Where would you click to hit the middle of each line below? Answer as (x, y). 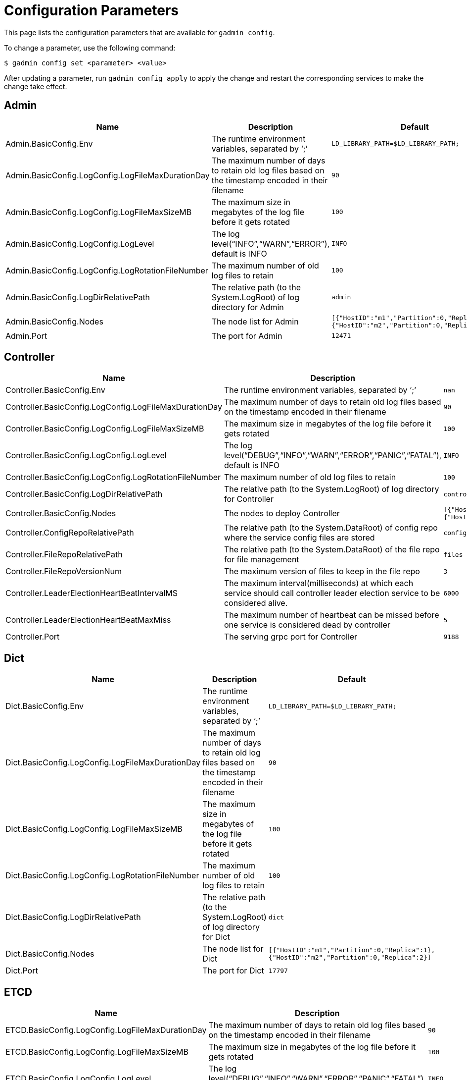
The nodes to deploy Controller (282, 513)
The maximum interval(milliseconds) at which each (319, 583)
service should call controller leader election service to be (332, 593)
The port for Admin (247, 336)
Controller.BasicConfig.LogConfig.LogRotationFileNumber (113, 477)
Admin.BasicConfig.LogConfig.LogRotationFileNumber (107, 270)
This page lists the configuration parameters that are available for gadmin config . (140, 32)
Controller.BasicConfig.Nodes (61, 513)
